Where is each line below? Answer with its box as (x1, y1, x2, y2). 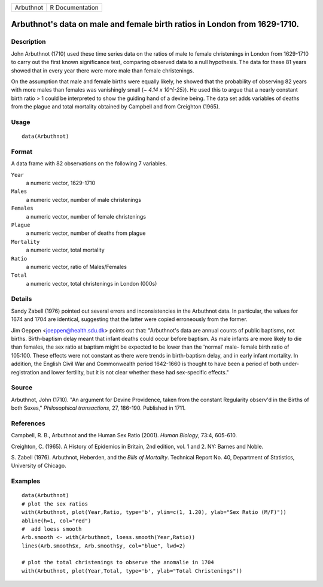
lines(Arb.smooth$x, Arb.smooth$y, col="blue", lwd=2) (22, 542, 186, 549)
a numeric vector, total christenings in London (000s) (26, 280, 157, 287)
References (11, 419, 45, 428)
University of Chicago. (11, 462, 66, 470)
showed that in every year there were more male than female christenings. (11, 66, 194, 74)
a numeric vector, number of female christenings (26, 213, 147, 220)
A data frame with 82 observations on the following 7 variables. (11, 160, 167, 167)
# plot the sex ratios (22, 500, 89, 507)
